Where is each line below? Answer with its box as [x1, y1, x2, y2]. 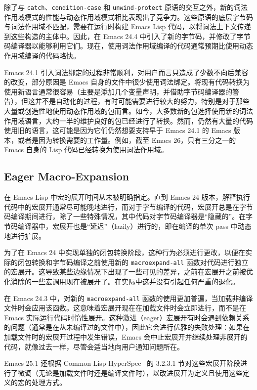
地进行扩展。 [4, 230, 45, 241]
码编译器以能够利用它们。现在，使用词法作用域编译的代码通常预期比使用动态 [4, 41, 253, 51]
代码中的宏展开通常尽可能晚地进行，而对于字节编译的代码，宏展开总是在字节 [4, 201, 253, 212]
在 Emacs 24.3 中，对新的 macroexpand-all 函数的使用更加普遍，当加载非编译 [4, 293, 253, 303]
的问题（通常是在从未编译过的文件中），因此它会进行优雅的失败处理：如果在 [4, 322, 250, 332]
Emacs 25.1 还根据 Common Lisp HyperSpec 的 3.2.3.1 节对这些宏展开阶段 [4, 358, 241, 368]
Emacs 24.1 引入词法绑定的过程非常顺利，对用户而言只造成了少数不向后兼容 [4, 67, 249, 77]
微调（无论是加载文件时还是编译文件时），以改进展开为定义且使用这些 [17, 367, 243, 378]
